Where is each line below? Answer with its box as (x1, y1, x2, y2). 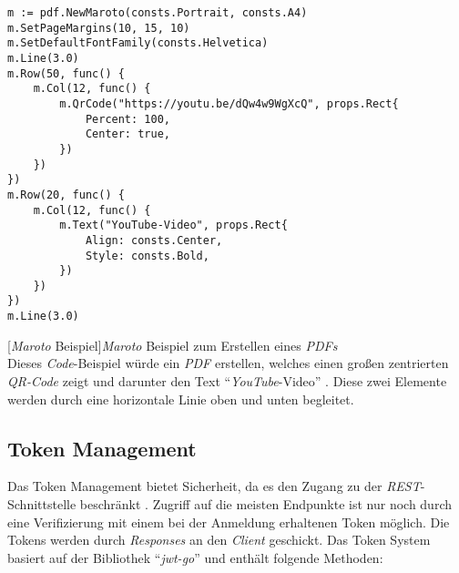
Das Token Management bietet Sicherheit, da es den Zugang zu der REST (7, 476, 421, 496)
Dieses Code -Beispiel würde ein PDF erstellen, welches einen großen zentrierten (7, 353, 449, 373)
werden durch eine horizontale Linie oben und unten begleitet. (7, 389, 354, 408)
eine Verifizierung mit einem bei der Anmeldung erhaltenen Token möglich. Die (7, 512, 450, 531)
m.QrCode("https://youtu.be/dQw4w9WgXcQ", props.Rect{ (59, 97, 399, 110)
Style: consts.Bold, (85, 249, 209, 262)
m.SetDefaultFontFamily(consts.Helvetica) (7, 36, 269, 50)
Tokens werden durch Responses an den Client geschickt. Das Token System (7, 530, 431, 549)
